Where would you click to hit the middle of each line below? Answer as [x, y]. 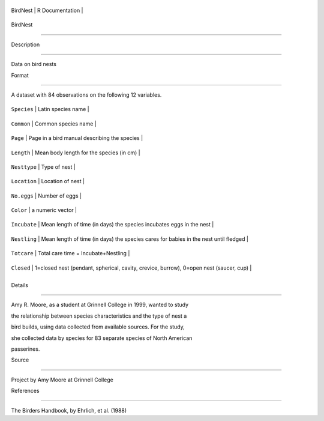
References [25, 391]
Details [19, 285]
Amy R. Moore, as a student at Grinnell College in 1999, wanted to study [100, 305]
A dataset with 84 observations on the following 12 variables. [86, 95]
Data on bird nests [34, 64]
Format [20, 75]
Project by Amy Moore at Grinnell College [62, 380]
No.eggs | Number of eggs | [46, 196]
